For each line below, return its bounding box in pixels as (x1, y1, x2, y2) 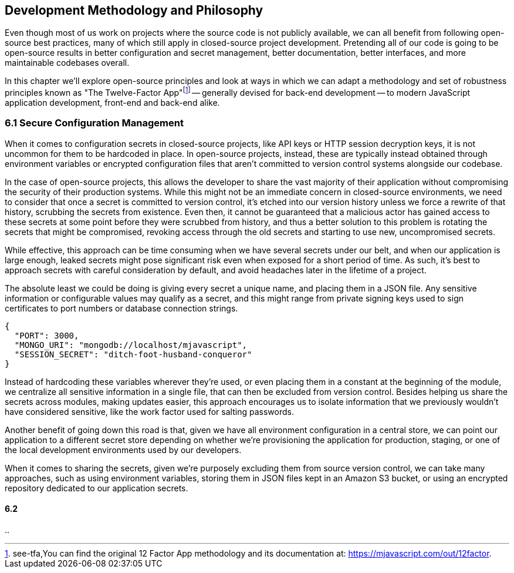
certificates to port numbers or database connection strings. (5, 303, 238, 313)
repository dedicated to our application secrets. (5, 482, 188, 493)
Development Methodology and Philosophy (5, 3, 263, 18)
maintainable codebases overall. (5, 58, 130, 68)
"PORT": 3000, (14, 330, 79, 340)
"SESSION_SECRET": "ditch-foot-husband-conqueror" (14, 349, 252, 359)
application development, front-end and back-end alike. (5, 98, 220, 108)
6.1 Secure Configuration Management (5, 117, 184, 129)
